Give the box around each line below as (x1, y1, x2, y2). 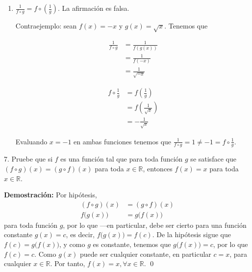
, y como (59, 239, 85, 249)
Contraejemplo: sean (15, 21, 77, 30)
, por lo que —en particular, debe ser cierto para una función (63, 219, 247, 230)
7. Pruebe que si (4, 154, 53, 164)
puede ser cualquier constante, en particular (79, 248, 211, 259)
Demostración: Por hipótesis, (4, 190, 97, 200)
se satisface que (190, 154, 236, 164)
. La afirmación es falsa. (58, 3, 129, 13)
